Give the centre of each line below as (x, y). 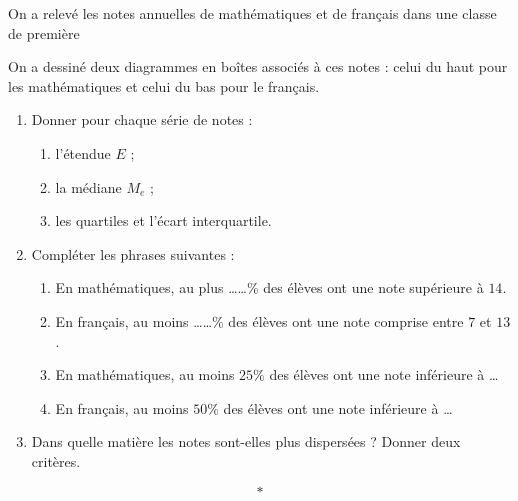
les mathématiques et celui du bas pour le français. (164, 85)
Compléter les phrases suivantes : (133, 253)
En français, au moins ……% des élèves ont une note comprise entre (259, 320)
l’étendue (83, 152)
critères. (56, 460)
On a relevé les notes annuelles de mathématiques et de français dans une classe (252, 13)
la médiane (88, 186)
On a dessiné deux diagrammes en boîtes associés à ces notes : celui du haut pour (258, 66)
